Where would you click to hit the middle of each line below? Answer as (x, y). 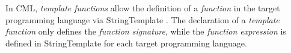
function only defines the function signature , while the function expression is (146, 31)
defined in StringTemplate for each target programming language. (126, 43)
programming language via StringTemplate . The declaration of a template (142, 19)
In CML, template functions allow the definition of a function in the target (143, 8)
